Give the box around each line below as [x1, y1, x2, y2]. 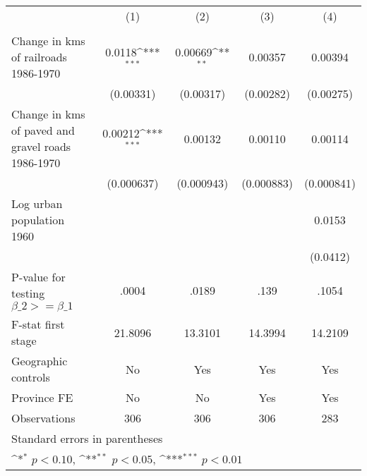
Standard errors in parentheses [11, 430, 163, 446]
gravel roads [11, 138, 71, 154]
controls [11, 369, 50, 385]
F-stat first [11, 316, 65, 332]
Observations [11, 410, 76, 426]
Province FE [11, 389, 73, 405]
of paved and [11, 122, 75, 138]
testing [11, 285, 45, 301]
